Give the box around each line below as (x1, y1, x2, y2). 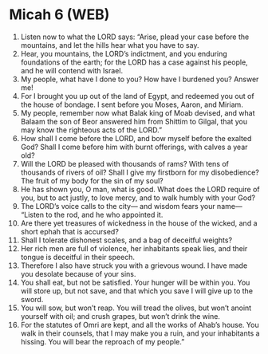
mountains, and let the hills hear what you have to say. (20, 40, 199, 49)
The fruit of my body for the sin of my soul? (20, 175, 164, 185)
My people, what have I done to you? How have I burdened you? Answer (20, 74, 259, 84)
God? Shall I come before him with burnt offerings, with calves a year (20, 142, 248, 151)
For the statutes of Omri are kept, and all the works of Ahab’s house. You (20, 320, 259, 329)
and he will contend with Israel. (20, 65, 123, 75)
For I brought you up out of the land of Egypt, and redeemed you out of (20, 91, 254, 100)
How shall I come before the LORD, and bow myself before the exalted (20, 133, 252, 143)
